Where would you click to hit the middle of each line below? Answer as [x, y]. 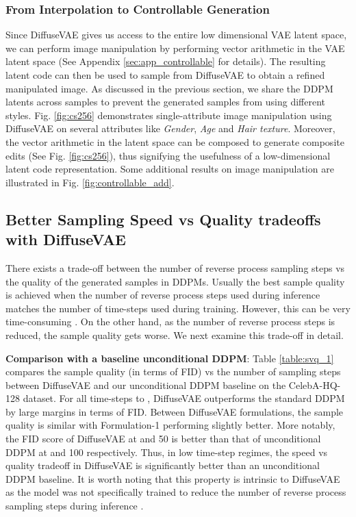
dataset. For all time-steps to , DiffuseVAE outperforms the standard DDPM [184, 398]
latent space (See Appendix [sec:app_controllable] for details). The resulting [166, 61]
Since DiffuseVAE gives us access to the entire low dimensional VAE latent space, [176, 35]
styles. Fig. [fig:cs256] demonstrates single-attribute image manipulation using [169, 115]
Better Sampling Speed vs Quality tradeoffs [163, 219]
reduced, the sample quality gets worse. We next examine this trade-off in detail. [175, 335]
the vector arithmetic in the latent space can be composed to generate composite [175, 141]
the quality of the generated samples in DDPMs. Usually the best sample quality [175, 281]
